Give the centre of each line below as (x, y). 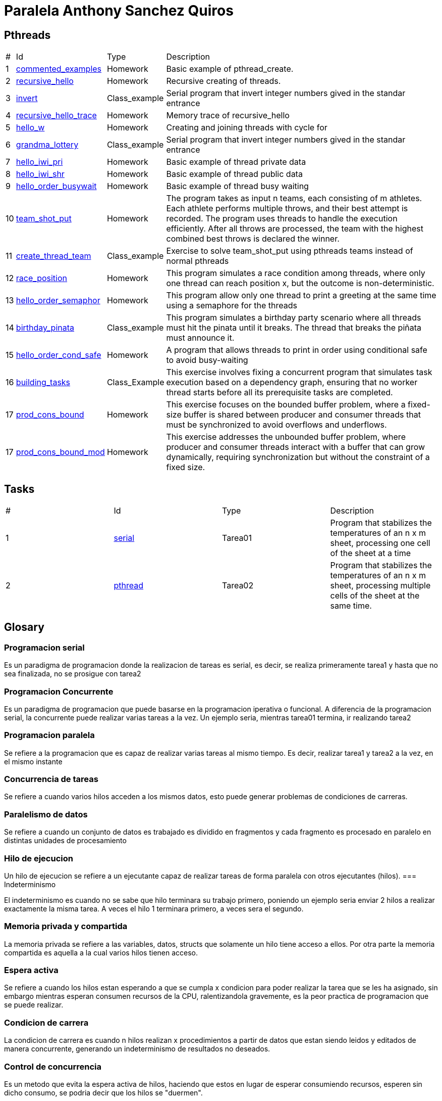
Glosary (24, 627)
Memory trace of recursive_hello (228, 116)
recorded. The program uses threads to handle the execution (282, 219)
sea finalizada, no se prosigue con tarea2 (73, 674)
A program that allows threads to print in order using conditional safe (297, 350)
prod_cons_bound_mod (60, 452)
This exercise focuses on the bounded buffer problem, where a (286, 405)
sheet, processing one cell (380, 543)
